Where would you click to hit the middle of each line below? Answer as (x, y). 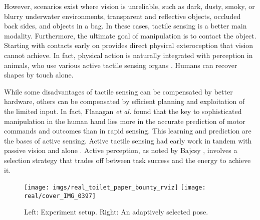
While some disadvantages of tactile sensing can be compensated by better (118, 91)
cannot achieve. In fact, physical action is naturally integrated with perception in (128, 55)
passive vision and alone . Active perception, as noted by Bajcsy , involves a (121, 150)
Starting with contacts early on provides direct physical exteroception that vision (129, 45)
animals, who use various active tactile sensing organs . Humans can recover (121, 65)
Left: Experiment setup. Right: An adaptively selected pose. (116, 212)
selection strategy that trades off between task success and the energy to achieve (127, 160)
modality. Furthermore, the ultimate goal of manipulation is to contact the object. (130, 35)
